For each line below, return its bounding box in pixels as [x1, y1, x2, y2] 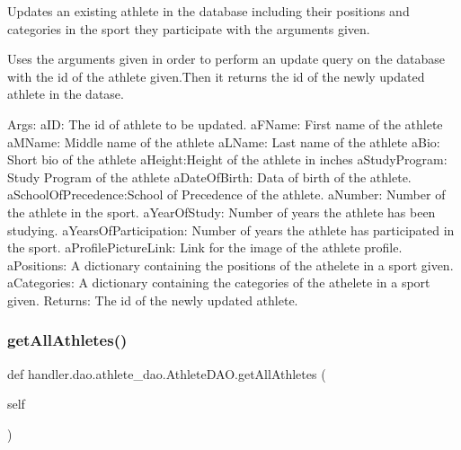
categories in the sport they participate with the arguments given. [7, 19, 370, 38]
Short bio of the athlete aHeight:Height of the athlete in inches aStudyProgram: [7, 150, 448, 169]
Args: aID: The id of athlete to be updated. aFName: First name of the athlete [7, 114, 443, 133]
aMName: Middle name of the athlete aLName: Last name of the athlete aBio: [7, 132, 440, 151]
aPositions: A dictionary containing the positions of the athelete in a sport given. [7, 255, 454, 274]
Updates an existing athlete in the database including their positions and [7, 2, 410, 20]
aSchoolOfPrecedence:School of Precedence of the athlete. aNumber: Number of [7, 185, 446, 204]
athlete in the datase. [7, 84, 124, 103]
